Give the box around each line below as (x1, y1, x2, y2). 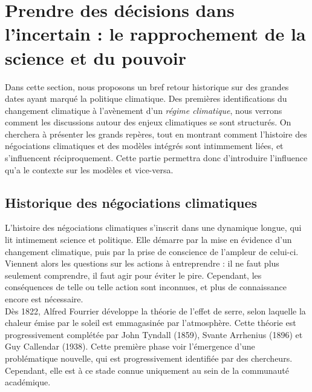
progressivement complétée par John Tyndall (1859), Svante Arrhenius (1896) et (5, 328, 303, 341)
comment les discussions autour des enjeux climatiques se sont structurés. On (5, 116, 291, 128)
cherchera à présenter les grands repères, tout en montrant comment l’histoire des (5, 127, 307, 140)
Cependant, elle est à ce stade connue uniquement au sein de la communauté (5, 364, 289, 376)
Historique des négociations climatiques (5, 193, 258, 211)
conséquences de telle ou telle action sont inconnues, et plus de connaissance (5, 281, 287, 293)
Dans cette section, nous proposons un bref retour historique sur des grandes (5, 80, 289, 93)
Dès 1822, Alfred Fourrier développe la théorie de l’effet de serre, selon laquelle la (5, 304, 306, 317)
